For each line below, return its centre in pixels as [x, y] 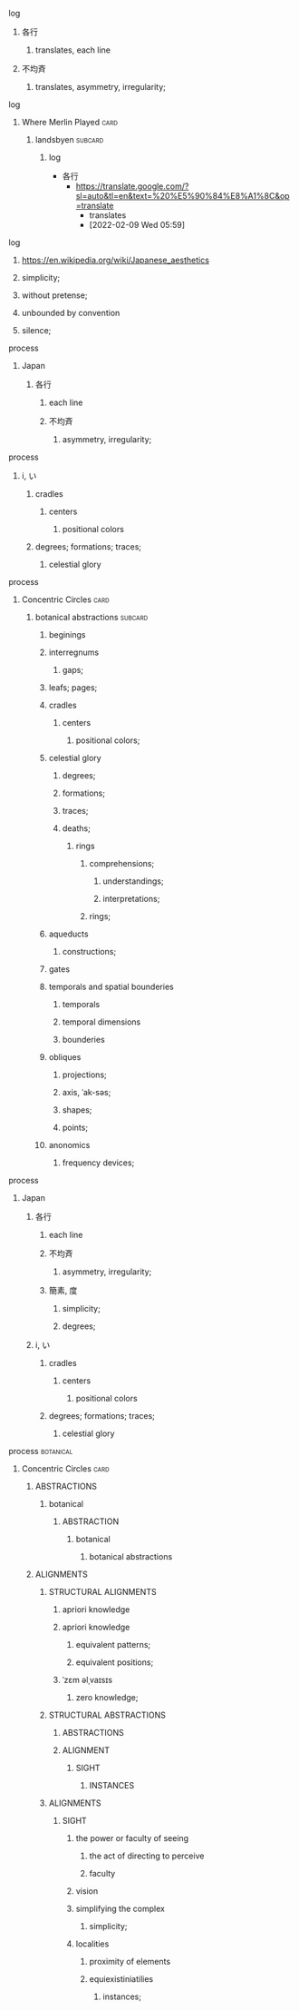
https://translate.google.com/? [132, 186]
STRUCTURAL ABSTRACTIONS [107, 1715]
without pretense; [54, 295]
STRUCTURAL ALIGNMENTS [102, 1592]
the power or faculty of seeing [132, 1838]
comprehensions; [122, 863]
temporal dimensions [101, 1022]
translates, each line [72, 50]
